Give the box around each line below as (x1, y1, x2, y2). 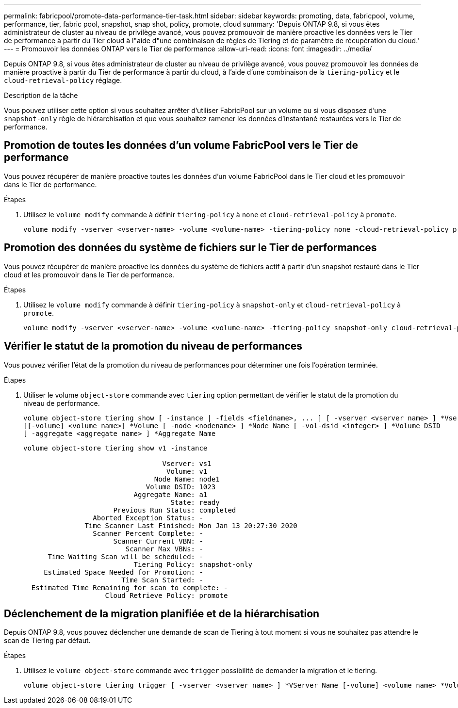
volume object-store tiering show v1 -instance (23, 444, 208, 452)
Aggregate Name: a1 (133, 490, 208, 499)
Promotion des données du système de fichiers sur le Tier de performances (4, 241, 377, 254)
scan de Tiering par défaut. (4, 636, 91, 645)
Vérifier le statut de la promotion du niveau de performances (4, 340, 303, 353)
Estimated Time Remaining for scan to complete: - (31, 583, 228, 592)
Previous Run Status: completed (113, 506, 236, 514)
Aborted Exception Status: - (93, 514, 203, 522)
